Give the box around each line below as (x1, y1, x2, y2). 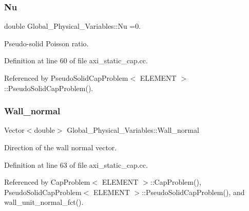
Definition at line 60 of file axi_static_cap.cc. (4, 55, 148, 66)
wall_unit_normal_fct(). (4, 197, 84, 207)
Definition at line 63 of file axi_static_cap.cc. (4, 159, 148, 170)
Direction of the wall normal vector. (4, 142, 117, 152)
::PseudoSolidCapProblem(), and (142, 186, 245, 197)
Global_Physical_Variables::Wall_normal (67, 125, 199, 135)
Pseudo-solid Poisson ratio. (4, 38, 89, 48)
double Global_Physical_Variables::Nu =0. (4, 21, 141, 31)
